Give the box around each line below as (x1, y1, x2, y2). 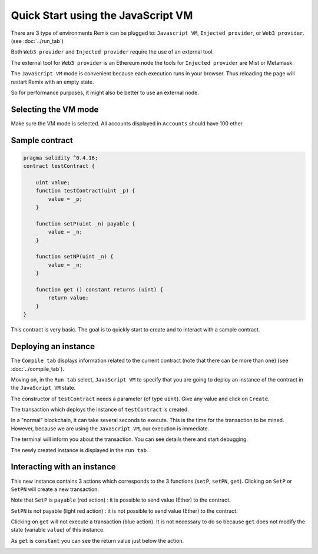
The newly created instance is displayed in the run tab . (11, 446, 148, 453)
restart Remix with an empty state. (11, 78, 94, 85)
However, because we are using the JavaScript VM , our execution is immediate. (11, 424, 210, 432)
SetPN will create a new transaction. (11, 486, 100, 493)
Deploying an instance (11, 341, 95, 351)
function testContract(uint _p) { (35, 187, 135, 194)
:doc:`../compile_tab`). (11, 365, 64, 372)
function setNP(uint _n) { (35, 253, 114, 260)
